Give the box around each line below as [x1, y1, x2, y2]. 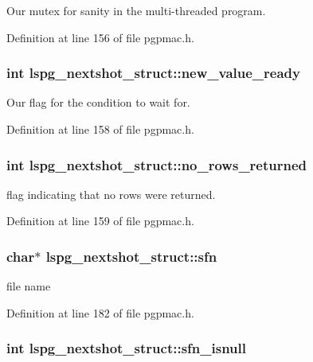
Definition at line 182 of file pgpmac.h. [6, 304, 194, 321]
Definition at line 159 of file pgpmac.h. [6, 212, 194, 229]
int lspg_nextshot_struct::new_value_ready [6, 63, 300, 83]
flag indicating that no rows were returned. [6, 185, 216, 202]
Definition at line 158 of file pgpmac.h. [6, 121, 194, 137]
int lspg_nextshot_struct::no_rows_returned [6, 154, 307, 174]
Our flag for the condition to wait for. [6, 94, 190, 111]
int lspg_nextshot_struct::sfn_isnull [6, 338, 246, 358]
